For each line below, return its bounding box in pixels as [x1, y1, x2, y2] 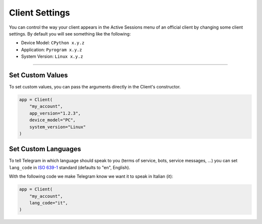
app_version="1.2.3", [29, 110, 81, 116]
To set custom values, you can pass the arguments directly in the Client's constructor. [9, 84, 181, 90]
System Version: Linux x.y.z [21, 53, 83, 59]
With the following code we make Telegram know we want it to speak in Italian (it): [9, 173, 173, 179]
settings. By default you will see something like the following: [9, 31, 131, 36]
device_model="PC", [29, 117, 76, 123]
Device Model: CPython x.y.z [21, 40, 85, 46]
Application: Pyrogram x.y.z [21, 47, 82, 52]
